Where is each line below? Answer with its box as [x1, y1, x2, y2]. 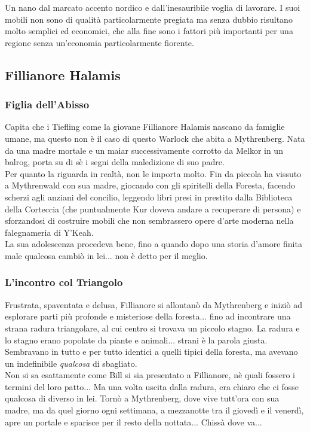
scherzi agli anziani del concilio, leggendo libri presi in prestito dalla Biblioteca [5, 190, 293, 203]
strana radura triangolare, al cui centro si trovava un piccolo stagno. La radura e [5, 321, 300, 334]
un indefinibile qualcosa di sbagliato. [5, 357, 137, 369]
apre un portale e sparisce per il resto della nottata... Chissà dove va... [5, 415, 262, 428]
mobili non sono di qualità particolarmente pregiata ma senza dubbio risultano [5, 13, 293, 25]
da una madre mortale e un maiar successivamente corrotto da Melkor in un [5, 144, 283, 156]
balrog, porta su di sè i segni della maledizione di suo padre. [5, 156, 225, 168]
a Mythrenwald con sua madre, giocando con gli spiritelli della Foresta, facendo [5, 179, 295, 191]
